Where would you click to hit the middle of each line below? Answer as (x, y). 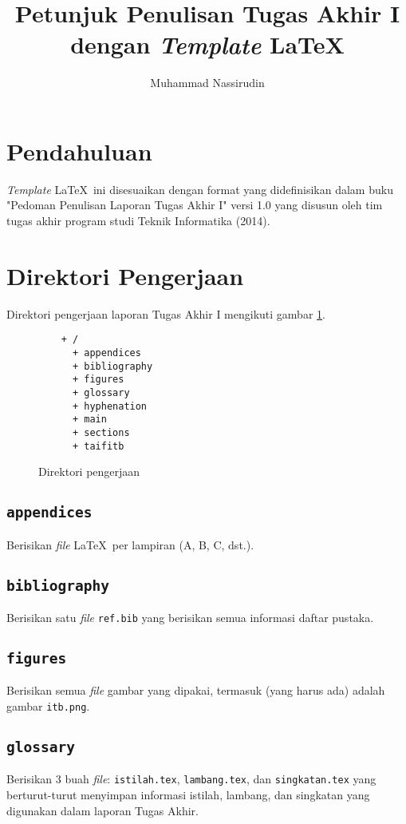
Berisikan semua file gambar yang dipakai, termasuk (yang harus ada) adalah (196, 690)
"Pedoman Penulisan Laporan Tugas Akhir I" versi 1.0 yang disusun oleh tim (195, 205)
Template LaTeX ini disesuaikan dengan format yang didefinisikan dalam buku (200, 189)
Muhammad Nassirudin (207, 83)
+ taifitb (98, 446)
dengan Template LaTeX (207, 45)
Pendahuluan (79, 151)
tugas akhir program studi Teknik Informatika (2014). (138, 221)
